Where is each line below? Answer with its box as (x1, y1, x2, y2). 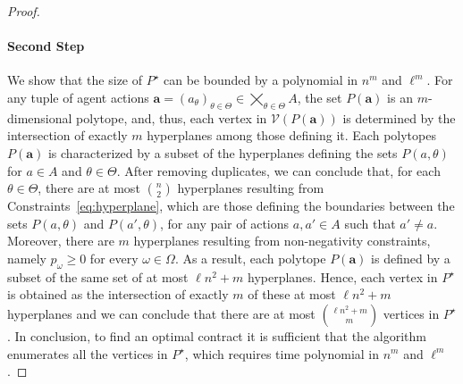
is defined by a (371, 248, 450, 267)
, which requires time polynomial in (184, 344, 380, 363)
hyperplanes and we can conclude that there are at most (7, 304, 316, 322)
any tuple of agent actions (7, 88, 149, 106)
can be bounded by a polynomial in (164, 71, 358, 89)
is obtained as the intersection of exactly (7, 285, 229, 304)
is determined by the (342, 108, 456, 127)
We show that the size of (7, 71, 143, 89)
